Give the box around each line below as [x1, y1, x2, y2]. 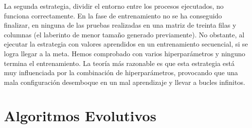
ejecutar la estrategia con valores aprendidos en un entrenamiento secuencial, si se [4, 39, 248, 49]
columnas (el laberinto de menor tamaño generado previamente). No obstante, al [4, 29, 245, 39]
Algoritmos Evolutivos [4, 105, 157, 125]
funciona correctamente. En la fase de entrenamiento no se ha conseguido [4, 10, 222, 20]
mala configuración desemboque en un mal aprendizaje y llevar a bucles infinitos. [4, 77, 245, 87]
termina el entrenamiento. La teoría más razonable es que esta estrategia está [4, 58, 234, 68]
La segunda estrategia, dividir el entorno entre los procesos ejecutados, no [4, 1, 224, 11]
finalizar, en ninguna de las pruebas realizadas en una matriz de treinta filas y [4, 20, 236, 30]
